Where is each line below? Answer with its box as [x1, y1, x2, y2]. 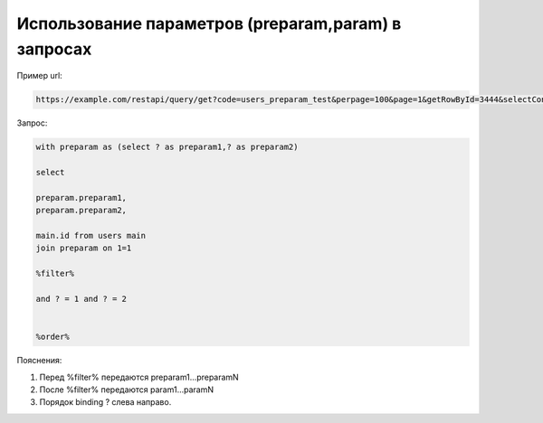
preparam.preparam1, [35, 193, 127, 202]
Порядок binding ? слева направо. [39, 397, 172, 408]
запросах [16, 39, 92, 59]
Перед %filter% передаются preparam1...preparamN [39, 371, 239, 382]
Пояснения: [16, 355, 62, 366]
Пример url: [16, 70, 62, 81]
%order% [35, 332, 70, 343]
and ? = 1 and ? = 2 [35, 294, 127, 304]
